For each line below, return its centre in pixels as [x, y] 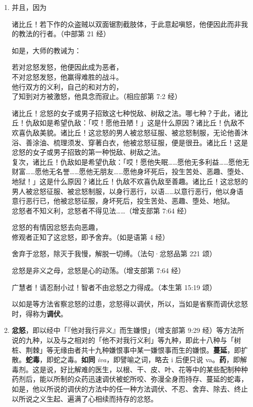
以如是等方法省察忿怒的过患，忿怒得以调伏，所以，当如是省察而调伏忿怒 [130, 304]
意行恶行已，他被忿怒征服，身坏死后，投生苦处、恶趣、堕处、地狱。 [123, 201]
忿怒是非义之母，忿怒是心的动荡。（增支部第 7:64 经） [98, 270]
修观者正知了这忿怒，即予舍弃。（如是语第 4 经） [91, 237]
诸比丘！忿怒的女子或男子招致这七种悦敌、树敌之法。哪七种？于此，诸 [126, 113]
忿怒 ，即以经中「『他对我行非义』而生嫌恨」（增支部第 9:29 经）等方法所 [128, 330]
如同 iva [94, 359]
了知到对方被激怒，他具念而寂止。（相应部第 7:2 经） [97, 96]
